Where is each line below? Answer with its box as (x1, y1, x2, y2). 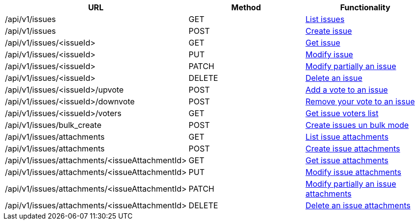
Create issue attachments (305, 144, 400, 153)
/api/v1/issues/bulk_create (5, 120, 102, 130)
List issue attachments (305, 132, 389, 142)
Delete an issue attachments (305, 200, 411, 210)
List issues (305, 14, 345, 24)
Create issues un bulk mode (305, 120, 409, 130)
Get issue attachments (305, 155, 389, 165)
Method (231, 2, 261, 12)
